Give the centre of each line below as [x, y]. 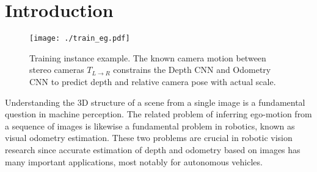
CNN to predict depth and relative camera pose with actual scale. [153, 81]
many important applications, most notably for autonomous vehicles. [134, 161]
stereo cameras [57, 70]
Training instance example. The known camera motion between [148, 57]
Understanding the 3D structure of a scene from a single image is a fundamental [155, 102]
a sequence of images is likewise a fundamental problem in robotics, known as [150, 126]
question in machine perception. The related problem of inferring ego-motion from [158, 114]
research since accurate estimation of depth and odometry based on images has [153, 149]
